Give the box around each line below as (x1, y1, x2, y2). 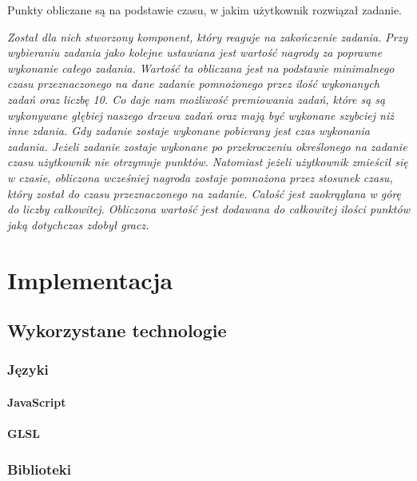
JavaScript (7, 393, 66, 410)
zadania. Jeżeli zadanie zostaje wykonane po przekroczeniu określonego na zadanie (7, 137, 407, 154)
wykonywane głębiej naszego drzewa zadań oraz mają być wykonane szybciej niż (7, 106, 394, 123)
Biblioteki (7, 459, 71, 479)
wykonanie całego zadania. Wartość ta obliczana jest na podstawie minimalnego (7, 59, 395, 76)
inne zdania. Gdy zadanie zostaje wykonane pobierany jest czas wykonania (7, 122, 370, 139)
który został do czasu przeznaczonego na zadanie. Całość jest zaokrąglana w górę (7, 185, 402, 201)
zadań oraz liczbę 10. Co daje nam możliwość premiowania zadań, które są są (7, 90, 386, 107)
